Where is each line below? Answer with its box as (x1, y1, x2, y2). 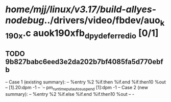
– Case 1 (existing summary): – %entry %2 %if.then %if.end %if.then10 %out (5, 79, 166, 85)
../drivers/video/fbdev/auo (44, 14, 161, 26)
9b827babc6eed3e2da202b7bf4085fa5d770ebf (5, 57, 163, 66)
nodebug (5, 14, 44, 26)
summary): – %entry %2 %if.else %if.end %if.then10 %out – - (5, 91, 134, 97)
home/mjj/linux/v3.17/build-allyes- (5, 4, 157, 15)
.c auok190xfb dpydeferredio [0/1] (22, 27, 159, 40)
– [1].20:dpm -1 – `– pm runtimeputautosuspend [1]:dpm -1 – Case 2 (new (5, 85, 148, 92)
